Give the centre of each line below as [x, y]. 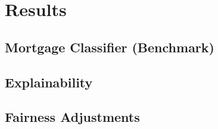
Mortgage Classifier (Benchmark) [110, 47]
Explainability [49, 82]
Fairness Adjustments [72, 117]
